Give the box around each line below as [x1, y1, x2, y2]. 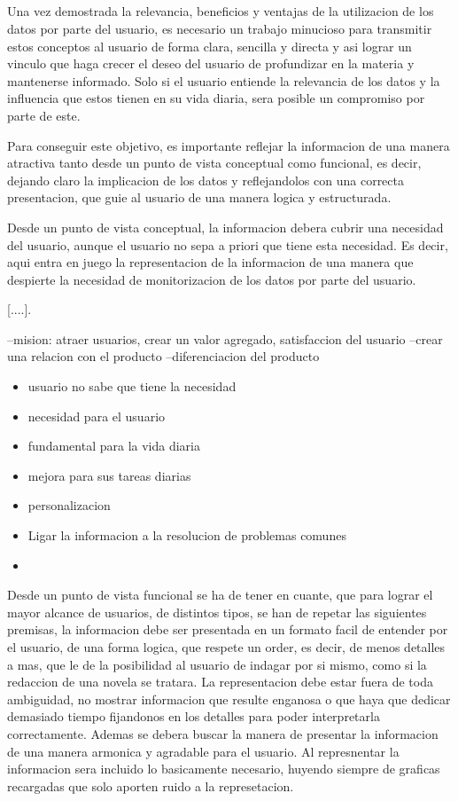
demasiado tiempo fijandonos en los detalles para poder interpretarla [7, 707, 380, 726]
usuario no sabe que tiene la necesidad [27, 377, 237, 396]
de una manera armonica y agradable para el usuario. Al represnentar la [7, 742, 400, 760]
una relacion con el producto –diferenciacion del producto [7, 347, 320, 365]
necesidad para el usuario [27, 406, 166, 425]
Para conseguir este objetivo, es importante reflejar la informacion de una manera [7, 136, 450, 154]
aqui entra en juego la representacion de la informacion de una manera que [7, 253, 414, 271]
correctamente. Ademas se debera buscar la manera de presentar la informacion [7, 724, 439, 742]
